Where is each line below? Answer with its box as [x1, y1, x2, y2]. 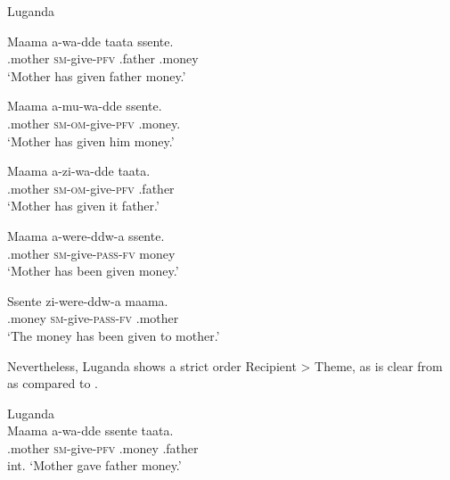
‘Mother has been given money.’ [7, 261, 179, 280]
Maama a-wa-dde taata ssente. [7, 31, 174, 50]
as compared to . [7, 374, 98, 393]
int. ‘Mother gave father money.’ [7, 456, 182, 475]
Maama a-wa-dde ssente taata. [7, 421, 174, 440]
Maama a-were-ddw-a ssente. [7, 226, 165, 244]
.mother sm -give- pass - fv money [7, 244, 176, 262]
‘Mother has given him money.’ [7, 131, 175, 150]
